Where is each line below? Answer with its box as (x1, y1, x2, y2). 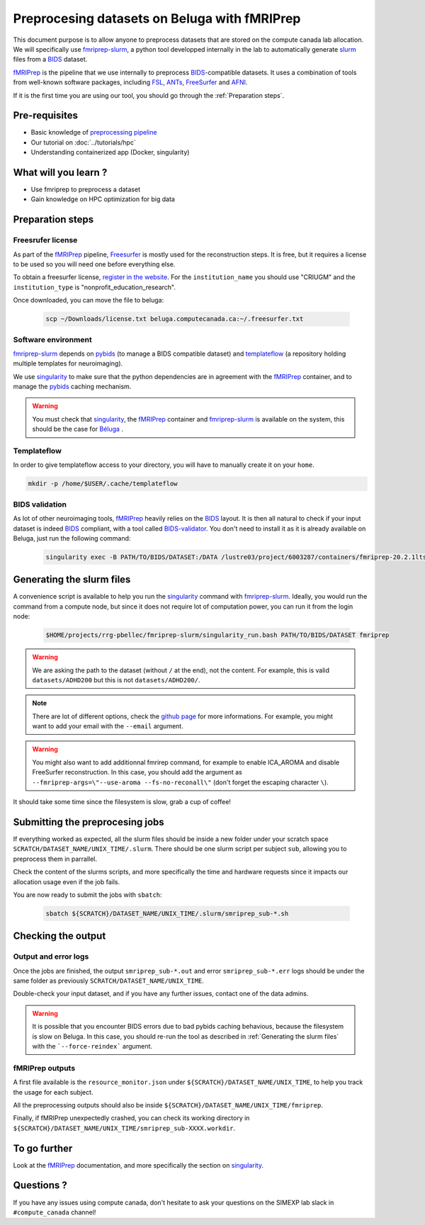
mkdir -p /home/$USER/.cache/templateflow (28, 480, 178, 488)
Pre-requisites (13, 110, 78, 122)
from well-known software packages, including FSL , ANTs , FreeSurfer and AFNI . (13, 78, 248, 86)
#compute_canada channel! (13, 1208, 96, 1216)
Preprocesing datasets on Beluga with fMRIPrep (13, 11, 301, 26)
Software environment (13, 334, 92, 344)
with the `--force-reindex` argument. (32, 1041, 152, 1050)
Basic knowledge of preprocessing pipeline (30, 128, 157, 137)
